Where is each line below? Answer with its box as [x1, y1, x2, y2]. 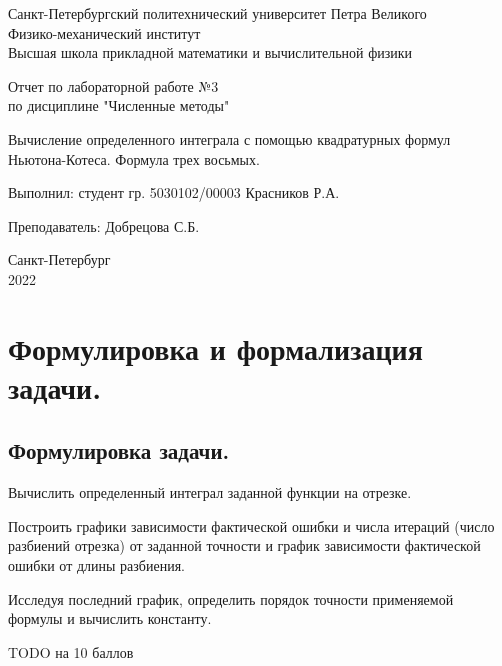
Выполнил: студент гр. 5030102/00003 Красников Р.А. [8, 182, 340, 203]
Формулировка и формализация [8, 327, 423, 368]
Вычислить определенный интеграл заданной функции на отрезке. [8, 482, 412, 503]
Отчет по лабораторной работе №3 [8, 75, 219, 96]
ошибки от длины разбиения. [8, 555, 185, 576]
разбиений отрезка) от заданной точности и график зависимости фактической [8, 535, 481, 556]
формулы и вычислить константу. [8, 608, 212, 629]
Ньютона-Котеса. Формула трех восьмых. [8, 148, 260, 169]
